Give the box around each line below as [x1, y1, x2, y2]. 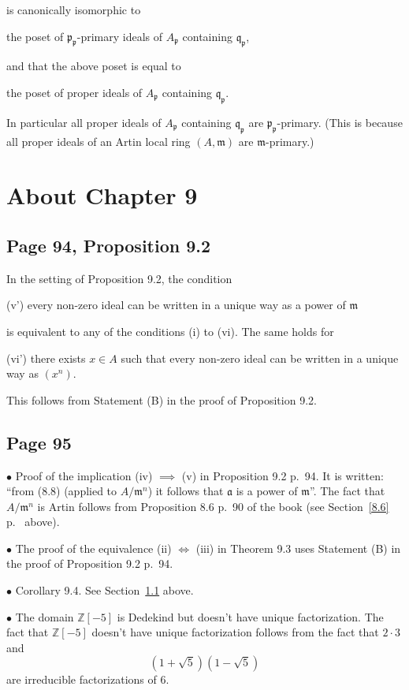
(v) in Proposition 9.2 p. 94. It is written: [181, 467, 384, 483]
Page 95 [6, 430, 72, 454]
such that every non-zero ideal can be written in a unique [121, 349, 399, 366]
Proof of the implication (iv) [15, 467, 153, 483]
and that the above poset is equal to [6, 58, 181, 74]
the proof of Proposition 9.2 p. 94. [6, 555, 173, 572]
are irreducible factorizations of [6, 671, 157, 688]
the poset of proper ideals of [6, 84, 143, 100]
